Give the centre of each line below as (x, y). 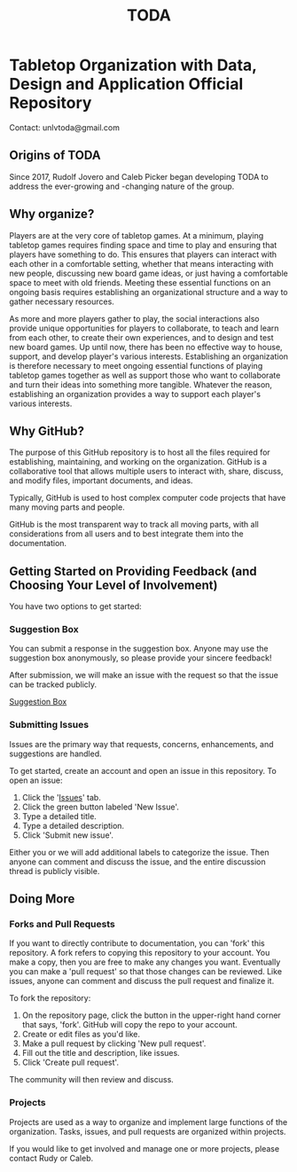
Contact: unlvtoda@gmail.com (65, 127)
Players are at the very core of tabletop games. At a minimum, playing (137, 235)
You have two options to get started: (75, 606)
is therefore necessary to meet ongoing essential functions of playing (136, 365)
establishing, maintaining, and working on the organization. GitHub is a (138, 462)
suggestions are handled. (55, 754)
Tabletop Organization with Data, (133, 65)
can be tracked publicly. (53, 684)
